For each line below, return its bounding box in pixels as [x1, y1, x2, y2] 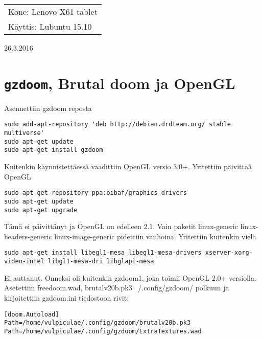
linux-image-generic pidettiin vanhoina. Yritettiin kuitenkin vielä [54, 231, 256, 241]
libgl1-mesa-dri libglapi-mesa [47, 258, 154, 265]
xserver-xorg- [205, 249, 253, 257]
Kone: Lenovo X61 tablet [8, 6, 98, 17]
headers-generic [4, 231, 52, 241]
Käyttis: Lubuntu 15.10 [8, 20, 92, 32]
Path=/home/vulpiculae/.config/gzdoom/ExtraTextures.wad [4, 327, 202, 335]
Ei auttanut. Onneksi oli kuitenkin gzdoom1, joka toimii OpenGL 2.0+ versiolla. [4, 272, 256, 283]
